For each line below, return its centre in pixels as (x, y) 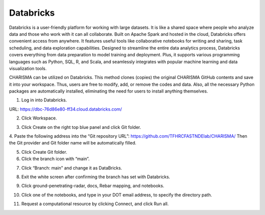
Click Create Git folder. (44, 152)
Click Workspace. (39, 118)
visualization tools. (28, 68)
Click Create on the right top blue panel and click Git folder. (81, 127)
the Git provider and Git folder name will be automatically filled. (73, 143)
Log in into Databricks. (44, 100)
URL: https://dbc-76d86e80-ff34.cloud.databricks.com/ (66, 109)
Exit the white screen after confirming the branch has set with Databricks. (96, 177)
